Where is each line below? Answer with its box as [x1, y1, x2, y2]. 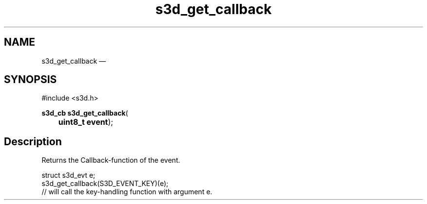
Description [4, 135, 62, 148]
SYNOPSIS [4, 73, 57, 86]
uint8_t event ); [58, 117, 114, 127]
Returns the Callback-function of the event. [41, 156, 180, 165]
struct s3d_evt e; [41, 171, 96, 180]
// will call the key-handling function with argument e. [41, 187, 213, 196]
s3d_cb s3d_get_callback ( [41, 109, 128, 118]
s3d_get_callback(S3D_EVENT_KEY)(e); [41, 179, 169, 188]
